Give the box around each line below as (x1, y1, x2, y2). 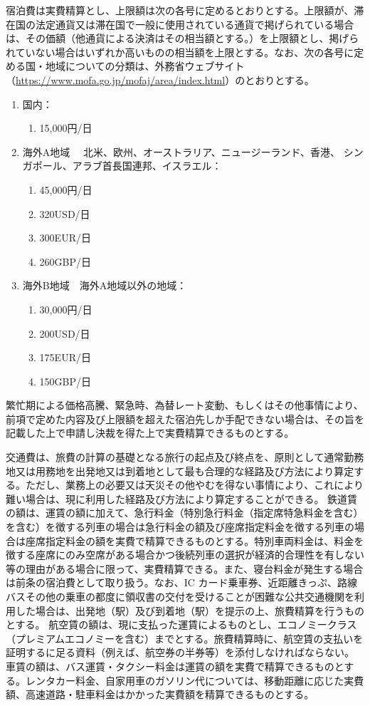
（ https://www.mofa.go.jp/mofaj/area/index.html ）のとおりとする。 (6, 72, 314, 87)
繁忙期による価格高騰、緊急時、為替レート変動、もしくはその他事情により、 (6, 398, 364, 412)
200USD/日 (39, 326, 90, 341)
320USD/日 (39, 206, 90, 221)
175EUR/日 (39, 350, 91, 365)
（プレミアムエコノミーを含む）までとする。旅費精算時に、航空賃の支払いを (6, 630, 364, 645)
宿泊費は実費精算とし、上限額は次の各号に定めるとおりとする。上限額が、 (6, 3, 354, 17)
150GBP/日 (39, 373, 92, 388)
